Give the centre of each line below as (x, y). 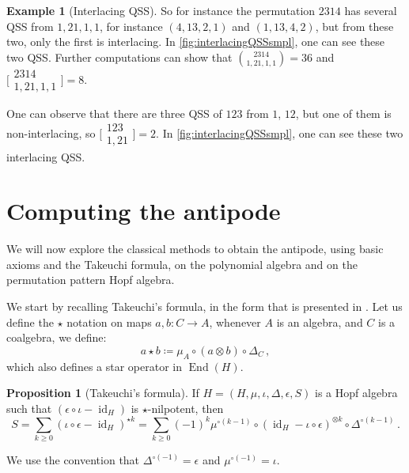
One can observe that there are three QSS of (114, 113)
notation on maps (109, 322)
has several (371, 10)
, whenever (235, 322)
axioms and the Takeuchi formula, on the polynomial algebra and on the (182, 264)
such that (29, 408)
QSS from (30, 26)
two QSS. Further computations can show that (119, 57)
